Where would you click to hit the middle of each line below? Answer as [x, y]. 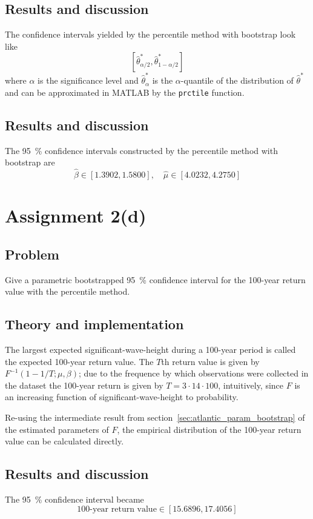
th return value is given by [210, 361]
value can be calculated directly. [64, 441]
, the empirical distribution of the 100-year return [209, 429]
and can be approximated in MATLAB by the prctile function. [125, 92]
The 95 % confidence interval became [74, 499]
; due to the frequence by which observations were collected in [193, 373]
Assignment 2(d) [76, 216]
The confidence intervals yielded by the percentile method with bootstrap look [150, 34]
